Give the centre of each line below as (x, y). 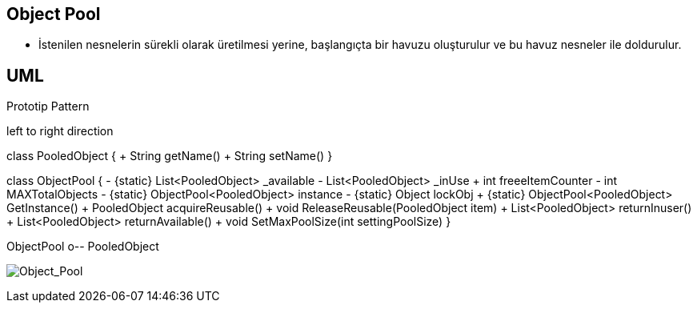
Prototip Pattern (48, 106)
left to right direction (60, 131)
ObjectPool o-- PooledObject (83, 247)
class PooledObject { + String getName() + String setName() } (170, 156)
